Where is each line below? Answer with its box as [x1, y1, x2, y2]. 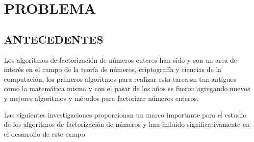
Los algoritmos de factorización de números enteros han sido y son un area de [4, 54, 237, 65]
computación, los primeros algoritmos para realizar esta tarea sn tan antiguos [4, 73, 236, 84]
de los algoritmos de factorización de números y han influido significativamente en [4, 119, 250, 129]
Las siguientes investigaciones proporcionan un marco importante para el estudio [4, 109, 247, 119]
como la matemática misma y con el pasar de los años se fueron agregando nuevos [4, 83, 250, 94]
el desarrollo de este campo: [4, 128, 87, 139]
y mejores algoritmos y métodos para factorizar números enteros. [4, 93, 199, 103]
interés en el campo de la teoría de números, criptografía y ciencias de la [4, 64, 222, 74]
